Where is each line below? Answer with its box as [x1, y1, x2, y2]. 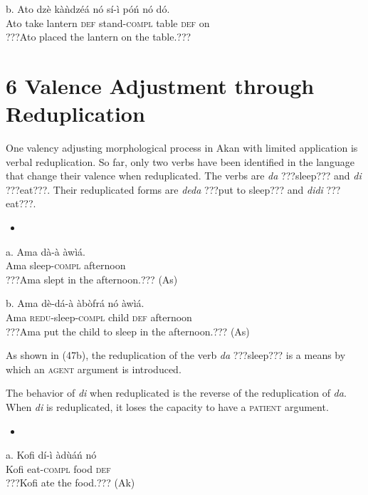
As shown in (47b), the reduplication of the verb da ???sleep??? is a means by [6, 348, 346, 363]
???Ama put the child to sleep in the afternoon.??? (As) [6, 323, 250, 338]
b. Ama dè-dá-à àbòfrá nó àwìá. [6, 296, 144, 311]
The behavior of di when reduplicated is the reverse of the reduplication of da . [6, 385, 347, 400]
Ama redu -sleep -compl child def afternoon [6, 310, 192, 325]
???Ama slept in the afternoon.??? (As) [6, 271, 178, 286]
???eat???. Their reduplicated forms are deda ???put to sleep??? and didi [6, 182, 323, 197]
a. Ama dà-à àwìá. [6, 244, 85, 259]
